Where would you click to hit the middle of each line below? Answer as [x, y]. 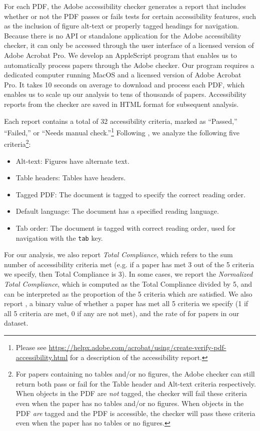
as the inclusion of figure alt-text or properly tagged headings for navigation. [121, 26]
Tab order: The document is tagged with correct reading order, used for [125, 228]
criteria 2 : [17, 143]
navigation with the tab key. [59, 237]
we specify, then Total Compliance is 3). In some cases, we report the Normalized [128, 274]
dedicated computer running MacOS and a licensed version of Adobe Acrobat [123, 75]
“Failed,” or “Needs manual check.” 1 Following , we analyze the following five [122, 132]
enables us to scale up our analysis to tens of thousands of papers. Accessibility [125, 94]
